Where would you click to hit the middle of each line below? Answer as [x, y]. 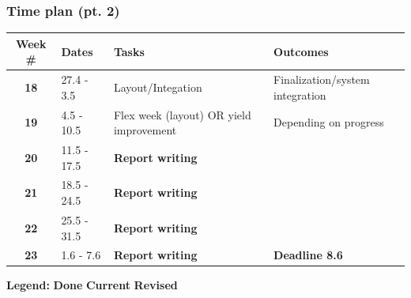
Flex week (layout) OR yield [182, 114]
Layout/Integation [158, 87]
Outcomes [301, 51]
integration [300, 94]
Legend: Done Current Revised [92, 285]
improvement [145, 130]
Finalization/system [322, 79]
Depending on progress [329, 122]
